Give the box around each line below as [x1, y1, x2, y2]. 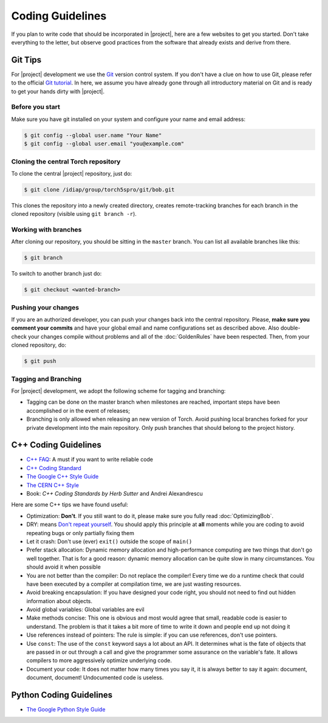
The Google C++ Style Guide [26, 473, 99, 480]
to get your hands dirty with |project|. [11, 88, 105, 95]
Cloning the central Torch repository [11, 157, 121, 165]
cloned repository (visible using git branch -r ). [11, 210, 137, 218]
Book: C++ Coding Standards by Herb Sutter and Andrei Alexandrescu [26, 489, 203, 497]
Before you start [11, 103, 60, 111]
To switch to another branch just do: [11, 270, 102, 277]
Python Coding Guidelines [11, 690, 113, 700]
